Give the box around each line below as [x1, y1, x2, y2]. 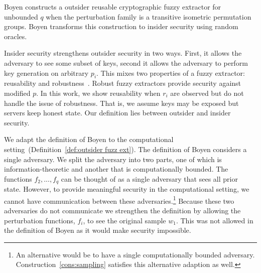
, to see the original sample [83, 215, 166, 225]
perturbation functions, [4, 215, 75, 225]
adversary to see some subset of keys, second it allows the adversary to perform [4, 57, 248, 68]
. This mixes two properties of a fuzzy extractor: [96, 67, 245, 78]
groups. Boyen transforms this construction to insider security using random [4, 21, 238, 32]
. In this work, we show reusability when [36, 87, 161, 98]
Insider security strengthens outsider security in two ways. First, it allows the [4, 48, 242, 58]
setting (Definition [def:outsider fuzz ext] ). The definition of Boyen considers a [4, 144, 247, 154]
